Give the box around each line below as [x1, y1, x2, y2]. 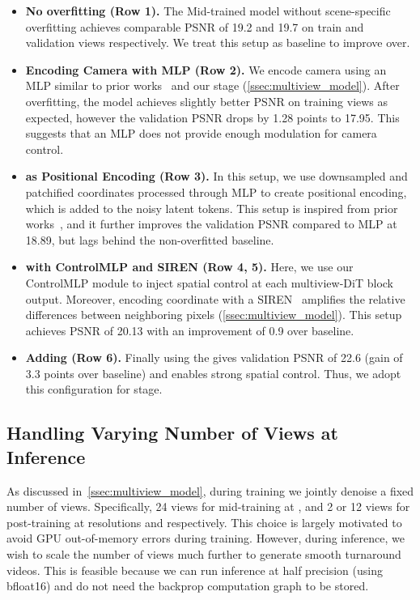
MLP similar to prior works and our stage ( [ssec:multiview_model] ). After [25, 77, 400, 94]
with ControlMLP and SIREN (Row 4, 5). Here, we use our [25, 258, 354, 275]
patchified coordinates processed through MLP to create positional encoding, [25, 183, 407, 200]
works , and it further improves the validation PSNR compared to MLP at [25, 215, 397, 232]
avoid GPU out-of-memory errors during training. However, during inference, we [6, 530, 405, 547]
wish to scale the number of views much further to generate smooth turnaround [6, 546, 401, 563]
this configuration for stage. [25, 381, 163, 398]
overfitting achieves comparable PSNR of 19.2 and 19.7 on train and [25, 18, 364, 35]
